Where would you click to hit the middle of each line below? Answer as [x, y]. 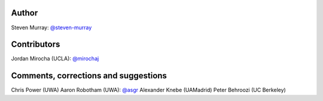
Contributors [36, 45]
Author [25, 13]
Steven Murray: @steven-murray [51, 27]
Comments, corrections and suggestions [89, 76]
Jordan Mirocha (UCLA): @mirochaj [55, 59]
